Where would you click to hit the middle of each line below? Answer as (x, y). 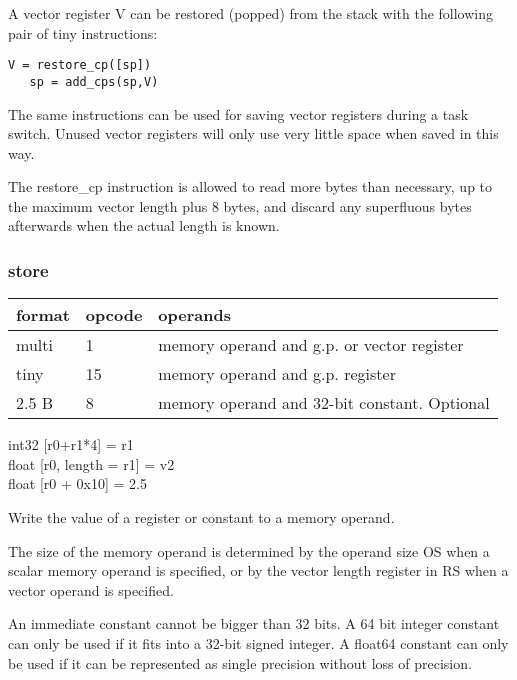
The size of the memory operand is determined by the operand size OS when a (249, 550)
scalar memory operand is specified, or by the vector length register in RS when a (258, 570)
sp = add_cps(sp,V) (94, 81)
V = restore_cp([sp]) (80, 65)
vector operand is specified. (91, 589)
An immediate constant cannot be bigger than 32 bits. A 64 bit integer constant (254, 623)
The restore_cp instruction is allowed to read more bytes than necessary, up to (250, 186)
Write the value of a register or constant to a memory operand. (201, 517)
